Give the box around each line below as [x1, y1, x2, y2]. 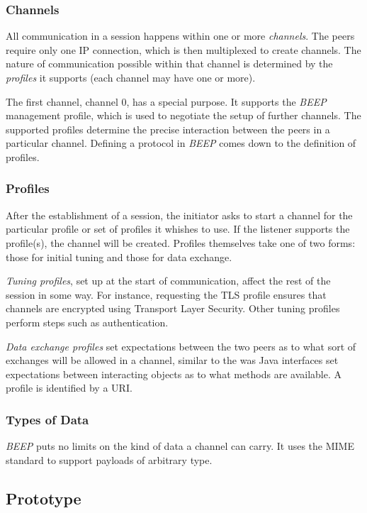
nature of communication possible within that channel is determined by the [6, 56, 333, 71]
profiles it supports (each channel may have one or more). [6, 70, 256, 84]
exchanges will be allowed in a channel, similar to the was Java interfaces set [6, 353, 339, 368]
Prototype [6, 487, 81, 509]
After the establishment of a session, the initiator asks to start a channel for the [6, 207, 353, 222]
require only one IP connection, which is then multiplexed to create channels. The [6, 42, 361, 57]
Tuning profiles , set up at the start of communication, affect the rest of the [6, 273, 331, 288]
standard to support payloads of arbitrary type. [6, 452, 213, 467]
